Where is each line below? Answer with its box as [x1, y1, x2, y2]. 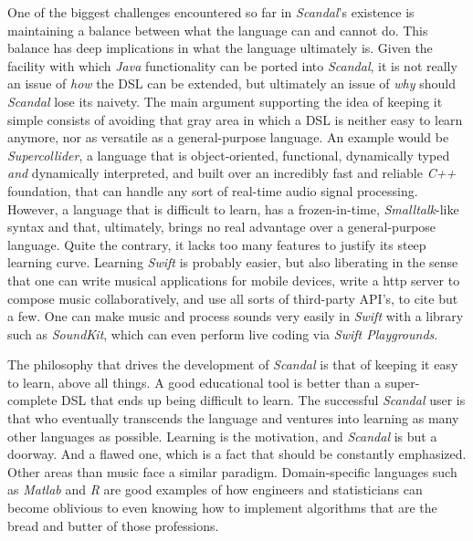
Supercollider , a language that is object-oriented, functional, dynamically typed [7, 145, 450, 164]
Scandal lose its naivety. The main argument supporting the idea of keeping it [7, 91, 443, 110]
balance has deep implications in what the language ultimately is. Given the [7, 38, 433, 57]
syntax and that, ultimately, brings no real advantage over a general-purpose [7, 217, 436, 236]
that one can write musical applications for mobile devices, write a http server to [7, 270, 460, 289]
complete [7, 390, 58, 410]
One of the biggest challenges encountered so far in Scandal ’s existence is [7, 3, 415, 21]
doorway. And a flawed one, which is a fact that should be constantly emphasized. [7, 444, 467, 463]
